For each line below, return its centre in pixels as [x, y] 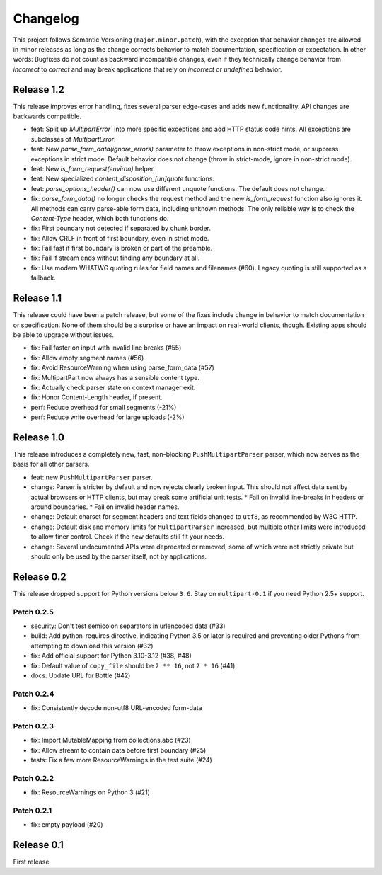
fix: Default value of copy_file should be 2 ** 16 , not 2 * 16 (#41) [133, 665]
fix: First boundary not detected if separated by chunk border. [121, 228]
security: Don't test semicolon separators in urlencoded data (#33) [128, 626]
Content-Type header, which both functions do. [100, 218]
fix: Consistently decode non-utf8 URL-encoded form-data [116, 708]
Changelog [46, 18]
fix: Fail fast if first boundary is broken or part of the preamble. [122, 248]
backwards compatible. [47, 116]
